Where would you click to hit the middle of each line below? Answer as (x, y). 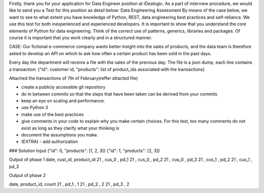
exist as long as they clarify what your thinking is (70, 128)
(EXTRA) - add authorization (50, 142)
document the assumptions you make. (60, 135)
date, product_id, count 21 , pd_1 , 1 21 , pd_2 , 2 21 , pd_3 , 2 (69, 184)
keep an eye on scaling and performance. (63, 101)
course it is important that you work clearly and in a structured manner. (81, 38)
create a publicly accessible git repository (63, 87)
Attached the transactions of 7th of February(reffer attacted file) (73, 78)
